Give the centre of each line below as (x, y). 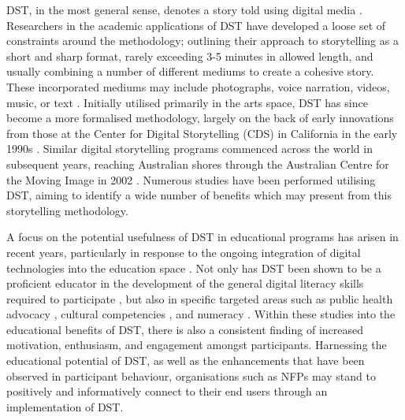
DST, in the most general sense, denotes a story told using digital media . (184, 9)
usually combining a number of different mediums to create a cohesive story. (190, 71)
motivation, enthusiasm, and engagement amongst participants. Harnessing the (197, 345)
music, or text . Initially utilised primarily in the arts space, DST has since (187, 102)
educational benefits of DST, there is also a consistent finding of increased (185, 329)
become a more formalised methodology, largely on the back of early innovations (200, 118)
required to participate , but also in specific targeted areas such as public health (200, 298)
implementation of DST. (65, 406)
